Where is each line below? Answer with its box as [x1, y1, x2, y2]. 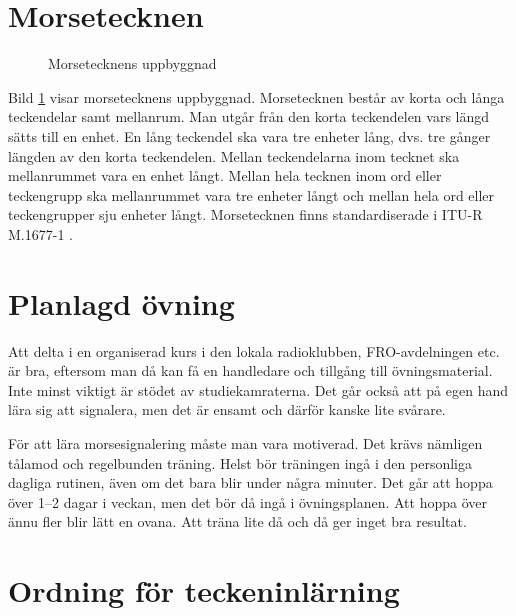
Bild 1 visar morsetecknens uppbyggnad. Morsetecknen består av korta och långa [8, 86, 505, 107]
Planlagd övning [8, 282, 235, 323]
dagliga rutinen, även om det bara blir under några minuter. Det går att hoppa [8, 472, 493, 493]
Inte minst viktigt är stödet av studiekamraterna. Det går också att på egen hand [8, 379, 508, 400]
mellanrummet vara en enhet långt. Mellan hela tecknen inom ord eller [8, 165, 442, 186]
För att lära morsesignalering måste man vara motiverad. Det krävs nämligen [8, 432, 483, 453]
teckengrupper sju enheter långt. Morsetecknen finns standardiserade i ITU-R [8, 204, 483, 225]
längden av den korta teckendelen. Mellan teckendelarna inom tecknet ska [8, 145, 460, 166]
